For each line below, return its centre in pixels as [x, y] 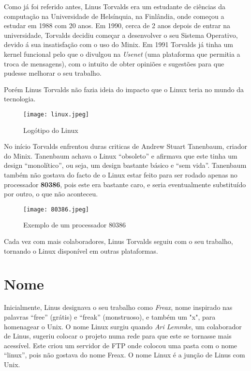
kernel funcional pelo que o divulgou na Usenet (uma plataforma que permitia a [122, 54]
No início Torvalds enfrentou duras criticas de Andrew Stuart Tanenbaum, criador [126, 146]
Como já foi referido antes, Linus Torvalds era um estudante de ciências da [115, 6]
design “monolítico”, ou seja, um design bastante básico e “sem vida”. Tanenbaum [125, 165]
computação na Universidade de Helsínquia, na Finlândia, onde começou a [114, 16]
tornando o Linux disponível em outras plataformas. [81, 250]
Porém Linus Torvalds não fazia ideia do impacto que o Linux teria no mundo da [124, 89]
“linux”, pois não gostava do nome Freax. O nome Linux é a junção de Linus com [125, 355]
